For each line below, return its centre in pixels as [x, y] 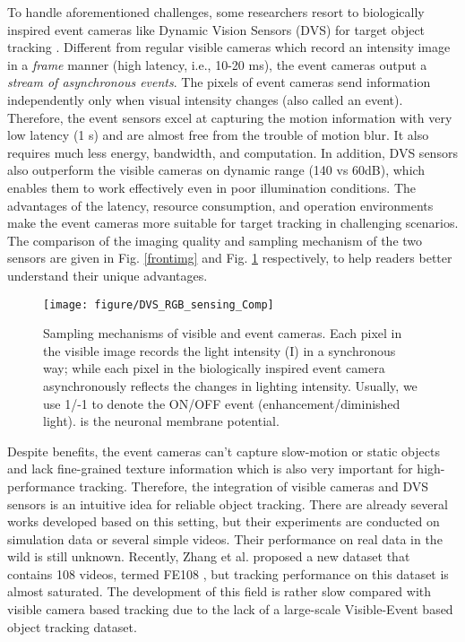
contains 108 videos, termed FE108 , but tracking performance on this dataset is [228, 573]
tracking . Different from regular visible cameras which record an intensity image [229, 47]
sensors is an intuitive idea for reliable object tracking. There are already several [228, 503]
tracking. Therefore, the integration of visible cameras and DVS [254, 486]
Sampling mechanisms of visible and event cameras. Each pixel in [223, 333]
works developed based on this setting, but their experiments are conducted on [224, 521]
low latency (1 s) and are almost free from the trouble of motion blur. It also [218, 135]
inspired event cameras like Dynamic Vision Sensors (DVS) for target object [216, 29]
